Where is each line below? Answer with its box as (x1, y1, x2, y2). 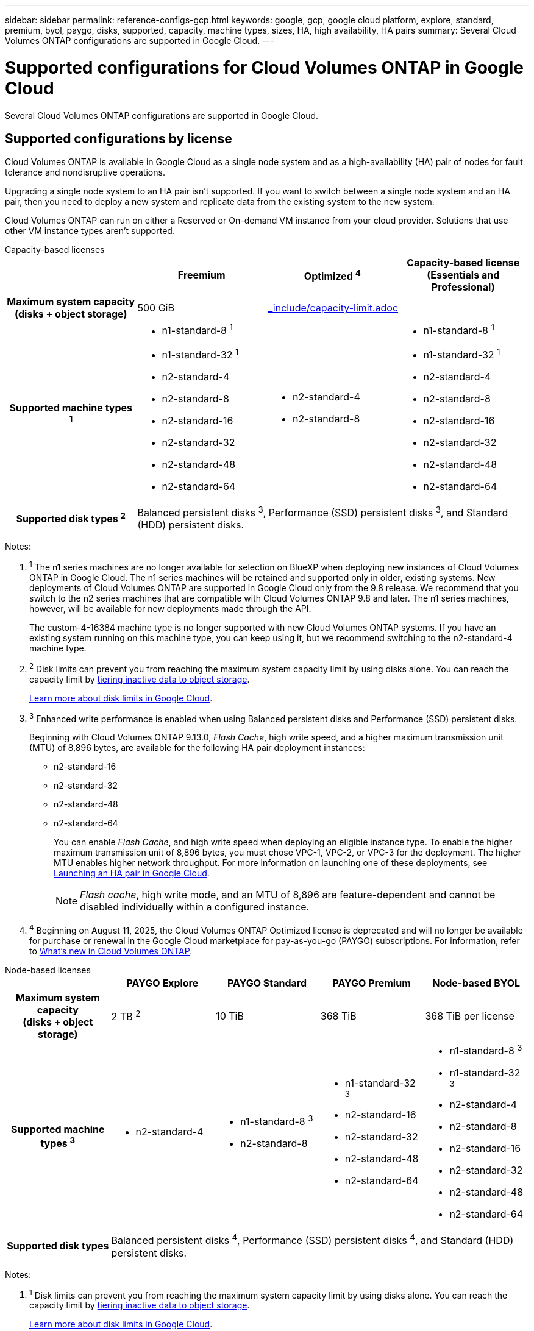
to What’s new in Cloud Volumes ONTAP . (29, 945, 193, 956)
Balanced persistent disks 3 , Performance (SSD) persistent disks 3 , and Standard (137, 505, 508, 519)
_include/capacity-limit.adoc (268, 302, 399, 314)
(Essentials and (427, 269, 500, 282)
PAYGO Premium (332, 976, 411, 989)
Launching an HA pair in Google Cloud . (54, 868, 210, 879)
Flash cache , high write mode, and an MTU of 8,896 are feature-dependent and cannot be (80, 889, 496, 901)
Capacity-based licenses (5, 244, 105, 255)
